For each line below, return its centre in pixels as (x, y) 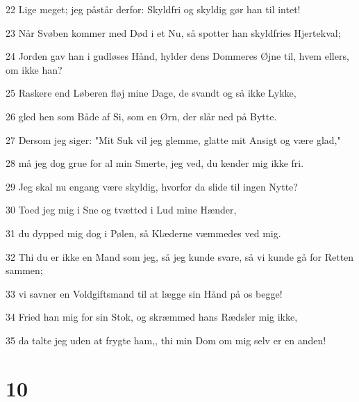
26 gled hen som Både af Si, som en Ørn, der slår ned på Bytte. (141, 116)
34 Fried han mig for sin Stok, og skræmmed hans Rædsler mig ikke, (152, 317)
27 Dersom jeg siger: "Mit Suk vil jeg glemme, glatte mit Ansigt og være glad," (173, 139)
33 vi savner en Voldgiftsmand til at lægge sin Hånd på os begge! (144, 293)
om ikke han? (34, 69)
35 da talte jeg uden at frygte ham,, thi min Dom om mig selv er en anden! (166, 340)
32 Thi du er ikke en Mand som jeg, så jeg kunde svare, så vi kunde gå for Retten (180, 256)
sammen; (24, 270)
